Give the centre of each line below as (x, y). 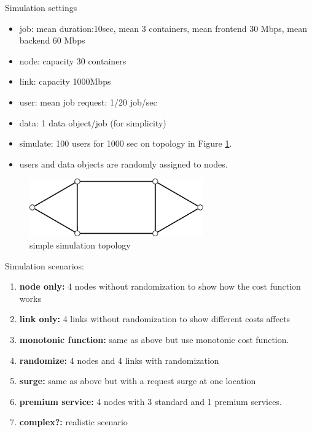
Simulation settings (41, 7)
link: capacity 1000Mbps (65, 81)
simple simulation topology (80, 245)
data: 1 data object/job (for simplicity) (93, 122)
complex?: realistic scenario (73, 422)
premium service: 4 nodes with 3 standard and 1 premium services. (150, 401)
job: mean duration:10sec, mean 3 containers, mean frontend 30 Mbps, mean (163, 28)
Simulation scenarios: (45, 265)
